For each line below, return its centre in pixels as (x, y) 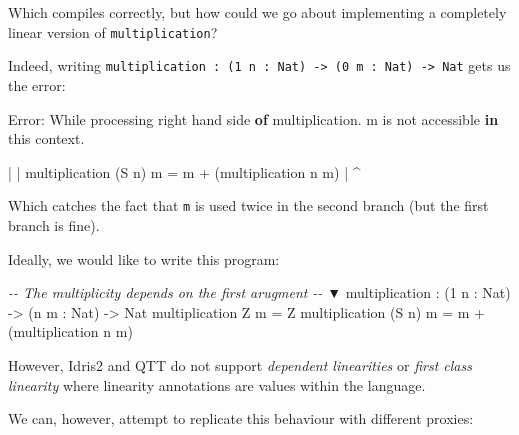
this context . (46, 138)
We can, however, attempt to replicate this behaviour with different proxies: (241, 418)
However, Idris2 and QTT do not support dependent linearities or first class (240, 364)
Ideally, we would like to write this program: (144, 258)
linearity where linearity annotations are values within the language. (217, 384)
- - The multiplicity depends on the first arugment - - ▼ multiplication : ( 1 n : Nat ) (259, 292)
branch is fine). (54, 224)
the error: (37, 84)
